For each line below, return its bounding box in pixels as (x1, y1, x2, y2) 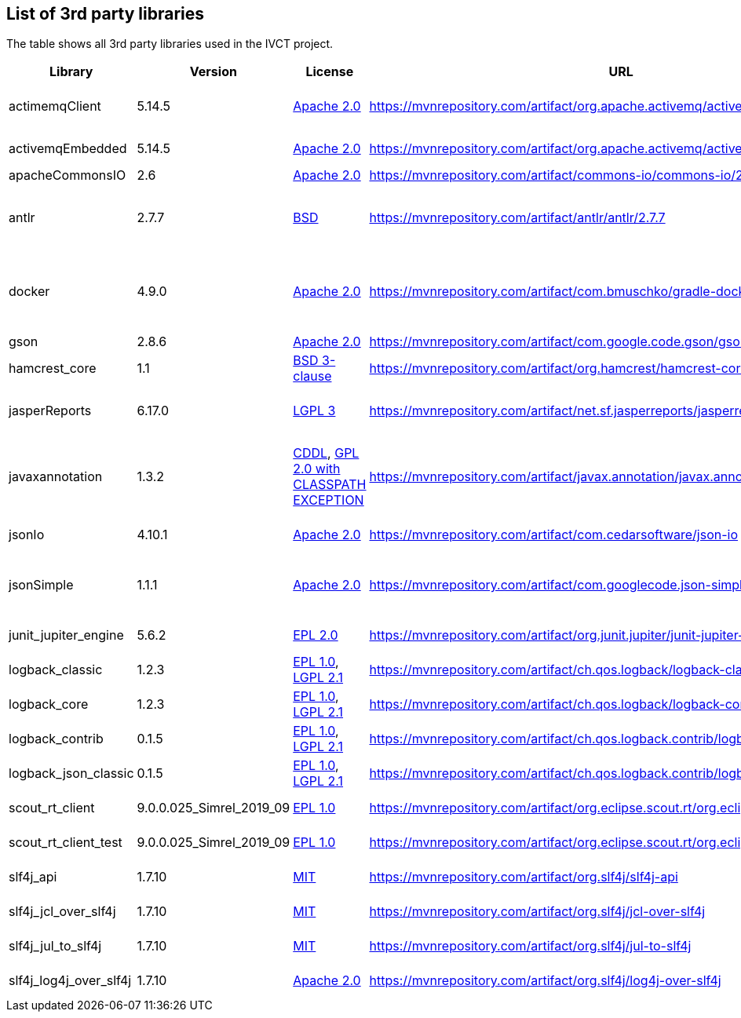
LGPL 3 (293, 403, 336, 419)
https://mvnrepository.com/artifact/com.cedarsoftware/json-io (369, 527, 738, 543)
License (305, 64, 354, 80)
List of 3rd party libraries (6, 4, 205, 24)
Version (189, 64, 237, 80)
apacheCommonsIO (9, 167, 126, 184)
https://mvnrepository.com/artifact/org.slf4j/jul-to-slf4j (369, 938, 692, 954)
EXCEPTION (293, 492, 364, 509)
